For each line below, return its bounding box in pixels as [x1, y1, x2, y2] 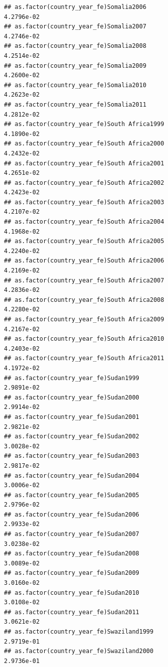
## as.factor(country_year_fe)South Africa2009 [4, 316, 165, 323]
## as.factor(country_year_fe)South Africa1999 [4, 121, 165, 128]
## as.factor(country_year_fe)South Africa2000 [4, 140, 165, 147]
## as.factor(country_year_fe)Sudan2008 [4, 550, 140, 557]
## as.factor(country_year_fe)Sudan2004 [4, 472, 140, 479]
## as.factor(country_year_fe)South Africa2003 [4, 198, 165, 206]
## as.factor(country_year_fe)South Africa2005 [4, 238, 165, 245]
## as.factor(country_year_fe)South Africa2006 [4, 257, 165, 265]
